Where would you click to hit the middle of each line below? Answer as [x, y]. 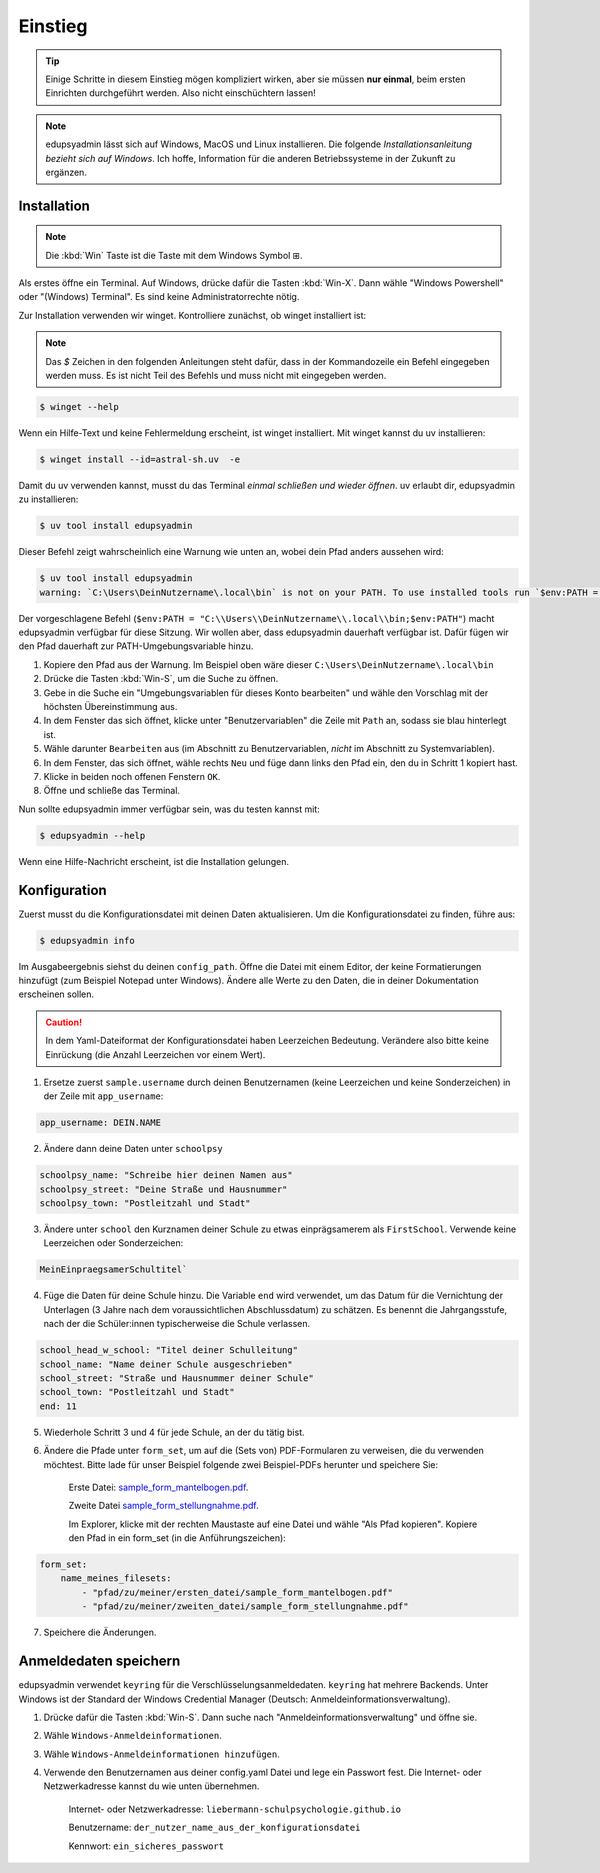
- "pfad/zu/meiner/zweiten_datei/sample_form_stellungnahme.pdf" [245, 1606]
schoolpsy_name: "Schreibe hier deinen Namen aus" [166, 1175]
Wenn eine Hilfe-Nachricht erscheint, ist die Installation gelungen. [154, 861]
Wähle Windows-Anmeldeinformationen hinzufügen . [161, 1754]
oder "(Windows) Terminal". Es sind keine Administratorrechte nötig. [159, 297]
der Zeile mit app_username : [103, 1096]
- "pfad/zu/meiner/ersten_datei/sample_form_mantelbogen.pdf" [237, 1592]
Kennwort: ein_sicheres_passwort [146, 1846]
